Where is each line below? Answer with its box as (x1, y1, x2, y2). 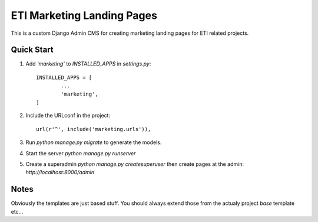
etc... (11, 208, 24, 215)
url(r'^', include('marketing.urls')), (36, 126, 151, 132)
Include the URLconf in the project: (25, 112, 111, 119)
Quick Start (11, 45, 54, 55)
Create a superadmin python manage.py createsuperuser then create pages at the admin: (25, 160, 244, 168)
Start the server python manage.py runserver (25, 149, 136, 156)
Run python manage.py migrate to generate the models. (25, 139, 162, 146)
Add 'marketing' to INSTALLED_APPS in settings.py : (25, 60, 151, 67)
